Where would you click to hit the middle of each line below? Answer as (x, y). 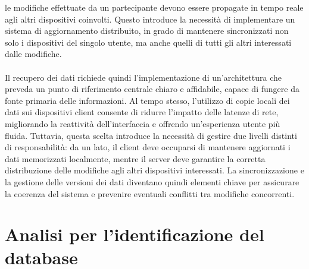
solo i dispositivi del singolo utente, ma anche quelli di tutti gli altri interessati (148, 42)
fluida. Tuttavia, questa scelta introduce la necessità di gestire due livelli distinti (151, 135)
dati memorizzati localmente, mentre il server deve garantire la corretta (135, 158)
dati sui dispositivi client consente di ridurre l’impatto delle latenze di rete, (142, 112)
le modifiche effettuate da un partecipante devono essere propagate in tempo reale (154, 7)
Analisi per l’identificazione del (135, 234)
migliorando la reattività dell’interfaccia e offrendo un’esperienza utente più (143, 123)
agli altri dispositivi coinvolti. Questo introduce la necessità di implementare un (150, 19)
